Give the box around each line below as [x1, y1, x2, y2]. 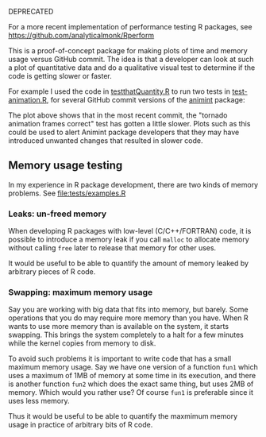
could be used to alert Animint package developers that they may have [8, 127, 240, 137]
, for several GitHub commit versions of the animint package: [46, 95, 245, 104]
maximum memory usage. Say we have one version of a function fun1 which [8, 362, 258, 372]
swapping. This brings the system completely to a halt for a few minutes [8, 330, 244, 340]
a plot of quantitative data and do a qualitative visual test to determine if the [8, 63, 256, 72]
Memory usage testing [8, 159, 123, 172]
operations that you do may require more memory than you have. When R [8, 313, 249, 323]
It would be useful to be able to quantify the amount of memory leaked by [8, 258, 249, 269]
